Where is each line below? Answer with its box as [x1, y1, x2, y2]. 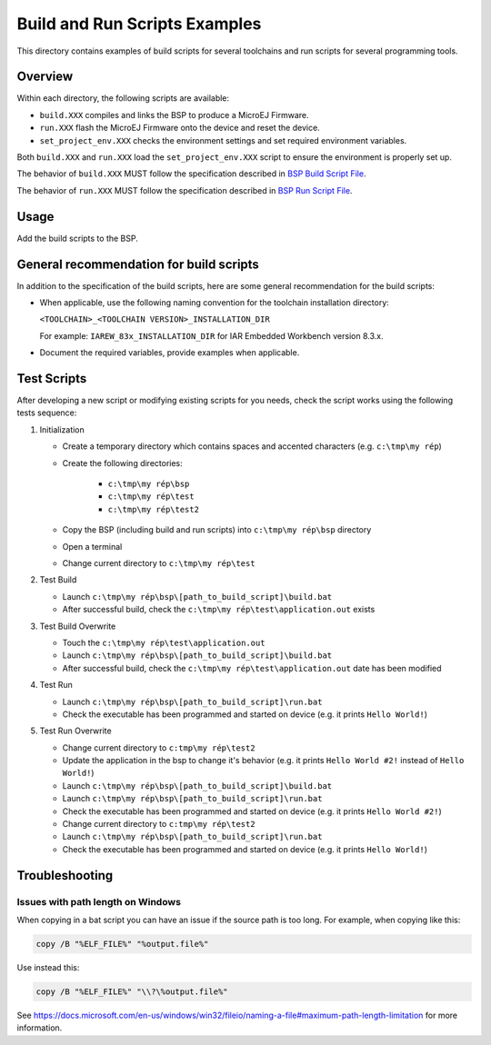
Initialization [39, 423, 85, 435]
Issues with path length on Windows [16, 895, 182, 908]
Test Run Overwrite [39, 725, 113, 736]
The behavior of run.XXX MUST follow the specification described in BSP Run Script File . [16, 184, 353, 195]
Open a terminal [62, 541, 123, 552]
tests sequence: [16, 407, 77, 418]
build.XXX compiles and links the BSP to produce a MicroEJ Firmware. [39, 109, 309, 120]
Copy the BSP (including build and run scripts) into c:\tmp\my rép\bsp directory [62, 524, 372, 535]
